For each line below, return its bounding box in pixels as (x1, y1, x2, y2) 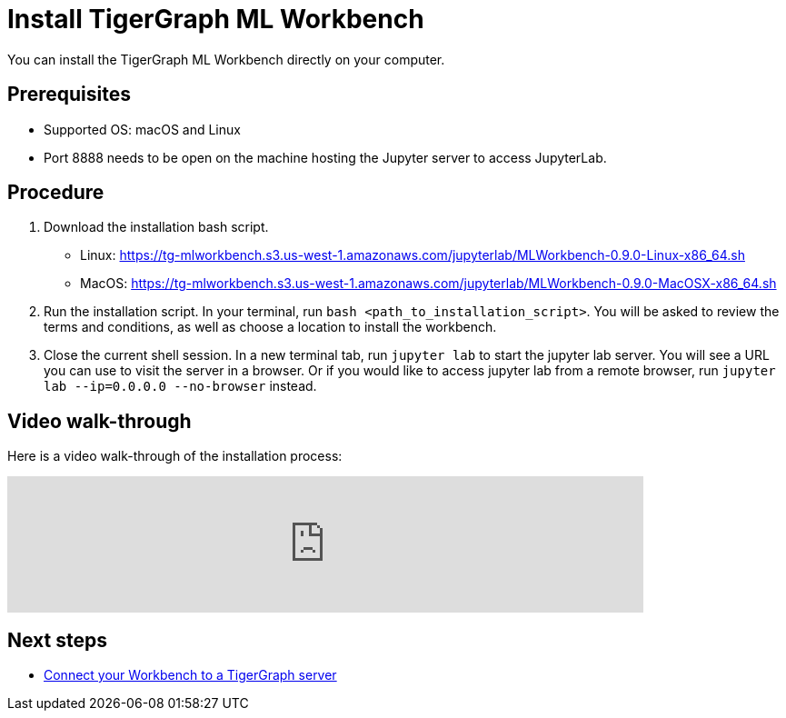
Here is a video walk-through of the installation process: (7, 448, 343, 464)
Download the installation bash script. (44, 219, 269, 235)
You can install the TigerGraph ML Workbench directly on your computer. (7, 51, 445, 67)
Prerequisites (7, 83, 131, 106)
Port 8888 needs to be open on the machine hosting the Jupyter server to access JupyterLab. (44, 149, 607, 165)
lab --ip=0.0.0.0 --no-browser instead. (44, 378, 317, 394)
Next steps (7, 628, 107, 652)
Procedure (7, 181, 104, 204)
